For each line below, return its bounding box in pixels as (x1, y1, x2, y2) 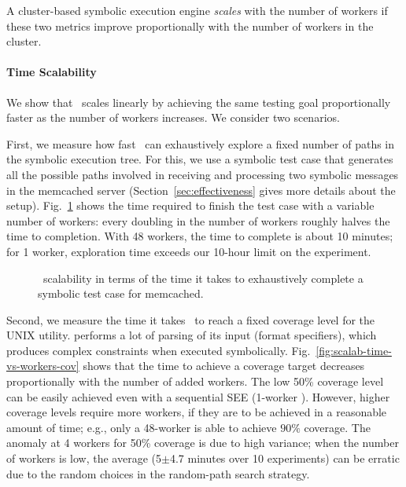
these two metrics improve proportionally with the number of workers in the (6, 17, 374, 34)
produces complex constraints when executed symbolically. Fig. (6, 342, 311, 358)
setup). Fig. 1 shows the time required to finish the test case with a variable (6, 197, 375, 214)
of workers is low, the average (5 (6, 450, 162, 467)
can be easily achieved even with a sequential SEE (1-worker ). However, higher (6, 388, 390, 405)
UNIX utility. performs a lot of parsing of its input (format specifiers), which (6, 327, 377, 343)
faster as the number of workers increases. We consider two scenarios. (6, 109, 340, 126)
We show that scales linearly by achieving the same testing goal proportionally (6, 93, 391, 110)
